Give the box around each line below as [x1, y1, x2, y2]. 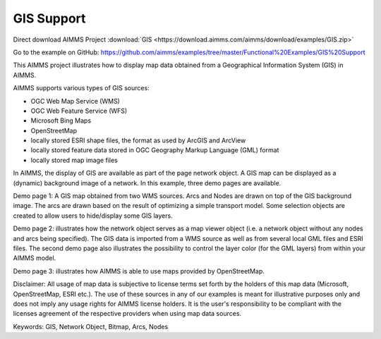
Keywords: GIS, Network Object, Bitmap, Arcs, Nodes [13, 322, 169, 331]
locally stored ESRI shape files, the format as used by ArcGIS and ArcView [30, 136, 246, 144]
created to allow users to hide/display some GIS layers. [13, 211, 173, 220]
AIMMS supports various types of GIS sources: [13, 84, 150, 92]
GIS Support [13, 11, 86, 26]
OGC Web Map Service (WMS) [30, 97, 120, 105]
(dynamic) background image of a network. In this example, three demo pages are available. [13, 178, 282, 187]
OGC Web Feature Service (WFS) [30, 106, 128, 115]
